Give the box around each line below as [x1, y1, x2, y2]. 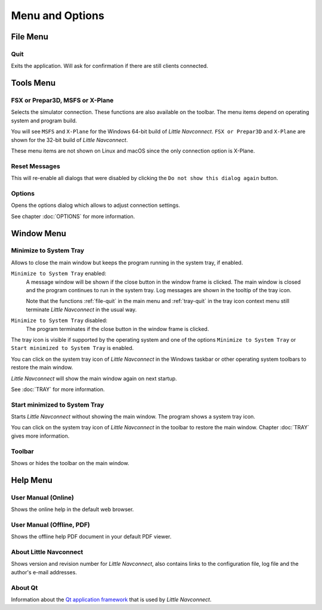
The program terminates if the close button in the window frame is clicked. [26, 325, 209, 332]
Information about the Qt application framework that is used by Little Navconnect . [11, 596, 212, 603]
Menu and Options [11, 9, 104, 22]
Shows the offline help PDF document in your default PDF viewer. [11, 533, 172, 540]
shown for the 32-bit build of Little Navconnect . [11, 136, 128, 143]
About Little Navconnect [11, 548, 83, 556]
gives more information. [11, 432, 70, 439]
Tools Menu [11, 78, 56, 88]
